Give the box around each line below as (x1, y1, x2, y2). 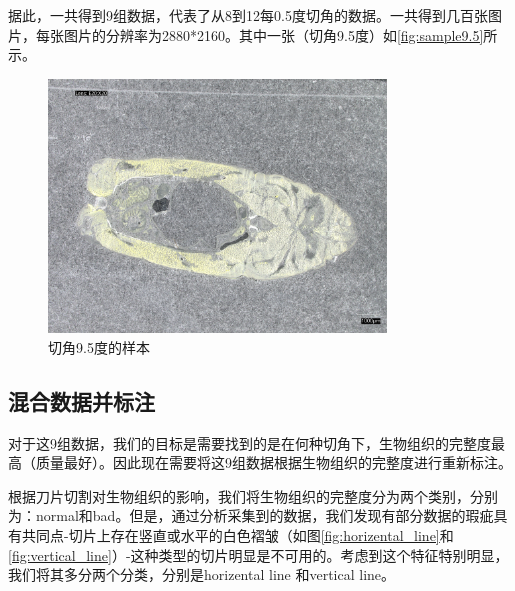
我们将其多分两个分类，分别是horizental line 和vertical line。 (8, 564, 396, 585)
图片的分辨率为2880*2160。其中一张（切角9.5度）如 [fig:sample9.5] (63, 24, 484, 45)
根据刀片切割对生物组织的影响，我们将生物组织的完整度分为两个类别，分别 (8, 485, 498, 506)
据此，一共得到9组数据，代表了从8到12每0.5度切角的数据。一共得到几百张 (8, 5, 488, 25)
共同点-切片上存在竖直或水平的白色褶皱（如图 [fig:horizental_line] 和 (21, 524, 454, 545)
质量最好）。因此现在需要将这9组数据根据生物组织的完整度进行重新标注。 (35, 452, 512, 473)
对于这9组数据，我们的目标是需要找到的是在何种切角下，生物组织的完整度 (8, 432, 491, 453)
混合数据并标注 (8, 385, 155, 416)
